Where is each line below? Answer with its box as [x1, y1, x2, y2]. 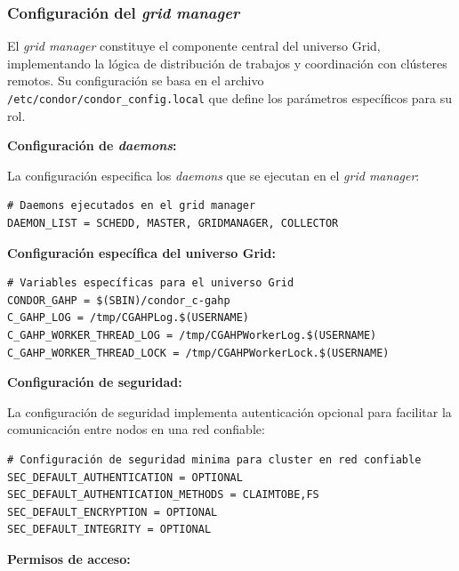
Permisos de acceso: [7, 549, 131, 567]
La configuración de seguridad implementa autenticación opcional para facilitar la [7, 402, 452, 421]
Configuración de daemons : [7, 136, 177, 155]
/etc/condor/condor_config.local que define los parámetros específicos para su [7, 89, 453, 107]
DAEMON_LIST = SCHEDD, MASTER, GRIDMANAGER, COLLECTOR [7, 217, 339, 230]
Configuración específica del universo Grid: [7, 243, 276, 261]
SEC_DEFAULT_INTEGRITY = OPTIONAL [7, 523, 212, 536]
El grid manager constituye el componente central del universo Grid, [7, 36, 381, 55]
